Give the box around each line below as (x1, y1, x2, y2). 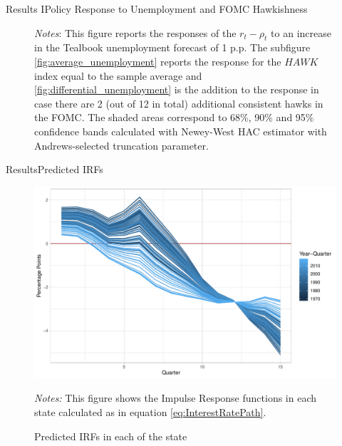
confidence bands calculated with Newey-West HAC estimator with (34, 123, 327, 138)
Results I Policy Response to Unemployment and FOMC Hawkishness (6, 1, 308, 16)
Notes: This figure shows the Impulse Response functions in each (34, 390, 317, 405)
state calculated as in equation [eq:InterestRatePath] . (34, 405, 266, 420)
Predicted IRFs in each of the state (34, 428, 187, 443)
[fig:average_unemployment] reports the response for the (34, 53, 281, 68)
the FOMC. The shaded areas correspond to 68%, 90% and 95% (34, 110, 314, 125)
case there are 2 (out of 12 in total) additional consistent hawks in (34, 95, 323, 110)
